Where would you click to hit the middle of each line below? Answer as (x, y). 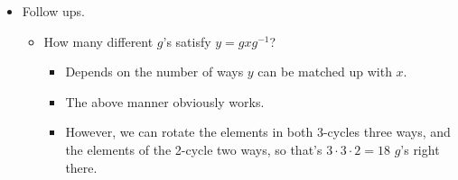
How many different (98, 41)
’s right (420, 149)
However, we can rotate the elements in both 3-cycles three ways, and (258, 132)
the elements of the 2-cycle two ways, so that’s (194, 149)
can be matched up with (325, 72)
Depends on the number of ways (154, 72)
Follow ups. (53, 11)
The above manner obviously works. (165, 101)
